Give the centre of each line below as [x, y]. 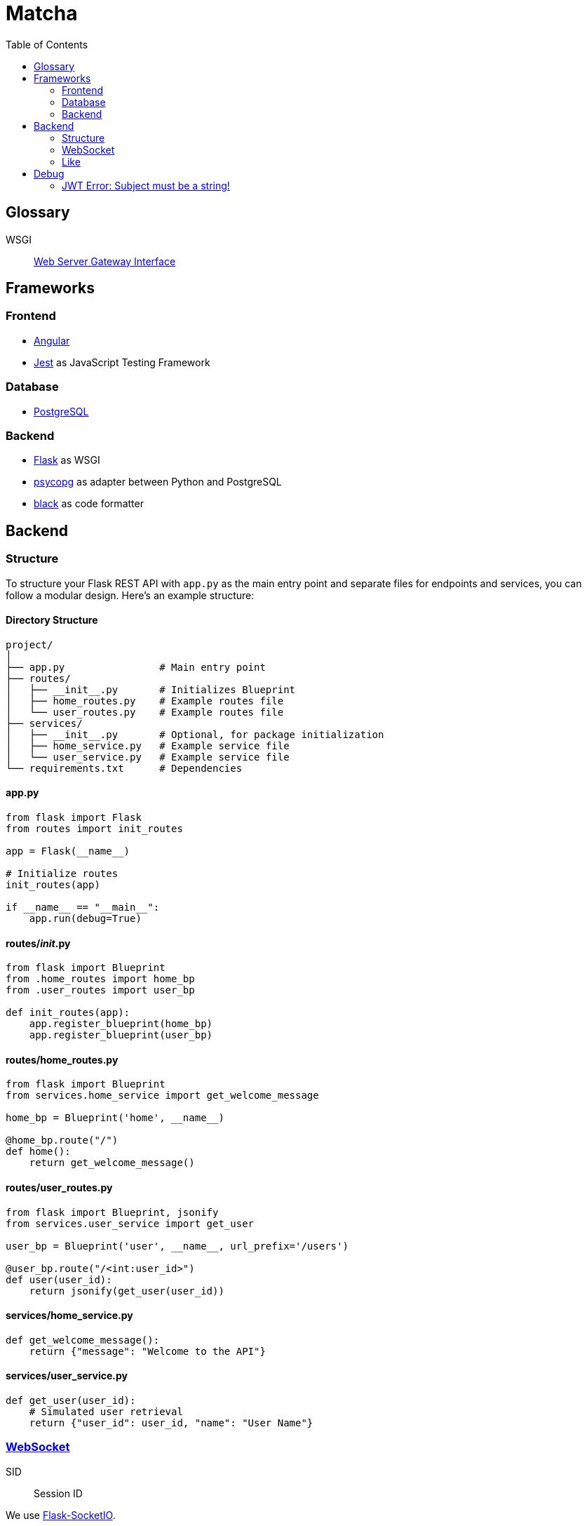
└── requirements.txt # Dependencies [124, 768]
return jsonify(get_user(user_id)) [127, 1291]
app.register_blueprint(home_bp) [121, 1024]
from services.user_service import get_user [130, 1223]
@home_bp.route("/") [62, 1140]
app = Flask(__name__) [68, 851]
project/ [29, 644]
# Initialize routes [62, 873]
